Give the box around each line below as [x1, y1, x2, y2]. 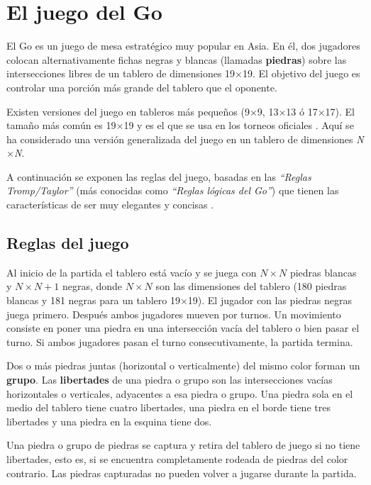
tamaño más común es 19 [6, 118, 116, 133]
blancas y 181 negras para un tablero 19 [6, 293, 180, 308]
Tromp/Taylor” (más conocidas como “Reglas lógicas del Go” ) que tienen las [6, 183, 339, 198]
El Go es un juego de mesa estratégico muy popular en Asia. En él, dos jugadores [6, 38, 360, 53]
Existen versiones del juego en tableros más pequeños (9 [6, 104, 250, 118]
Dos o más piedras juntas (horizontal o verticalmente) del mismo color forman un [6, 358, 360, 373]
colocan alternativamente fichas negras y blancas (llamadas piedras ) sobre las [6, 52, 347, 67]
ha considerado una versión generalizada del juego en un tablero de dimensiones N [6, 131, 364, 146]
